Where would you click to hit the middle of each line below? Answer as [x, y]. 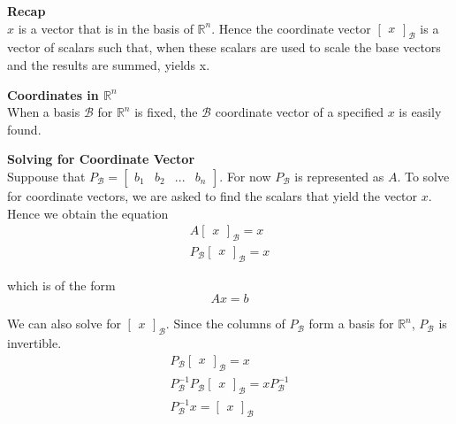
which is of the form [61, 285]
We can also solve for [64, 324]
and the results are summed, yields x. [109, 64]
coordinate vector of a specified [299, 112]
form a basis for [351, 324]
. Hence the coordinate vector [291, 28]
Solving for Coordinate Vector [101, 159]
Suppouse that [46, 176]
